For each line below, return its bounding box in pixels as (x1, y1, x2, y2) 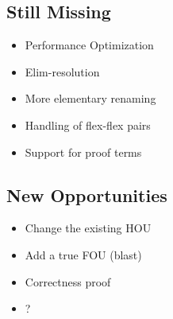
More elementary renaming (25, 90, 156, 107)
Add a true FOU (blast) (25, 246, 142, 263)
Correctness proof (25, 273, 111, 290)
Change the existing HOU (25, 220, 152, 236)
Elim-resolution (25, 63, 100, 80)
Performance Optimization (25, 37, 154, 53)
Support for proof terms (25, 143, 142, 160)
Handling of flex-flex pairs (25, 116, 151, 133)
